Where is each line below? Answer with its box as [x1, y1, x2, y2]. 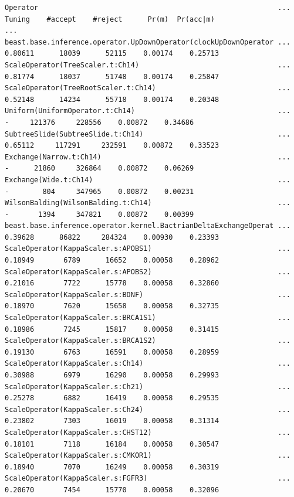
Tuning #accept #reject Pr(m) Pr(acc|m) [5, 15, 215, 23]
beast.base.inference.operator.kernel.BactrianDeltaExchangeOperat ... [5, 222, 290, 230]
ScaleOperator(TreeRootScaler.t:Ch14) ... [5, 84, 290, 93]
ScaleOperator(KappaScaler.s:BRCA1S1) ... [5, 314, 290, 322]
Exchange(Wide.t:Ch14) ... [5, 175, 290, 184]
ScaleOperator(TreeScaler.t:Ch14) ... [5, 60, 290, 69]
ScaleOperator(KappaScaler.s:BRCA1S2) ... [5, 336, 290, 345]
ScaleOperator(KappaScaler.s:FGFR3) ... [5, 474, 290, 483]
